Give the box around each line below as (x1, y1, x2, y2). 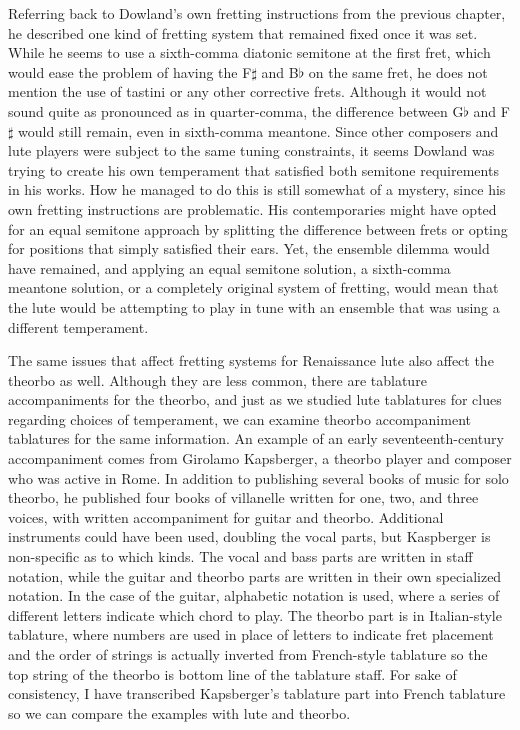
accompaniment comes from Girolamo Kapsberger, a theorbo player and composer (8, 448, 512, 469)
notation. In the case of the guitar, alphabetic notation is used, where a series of (8, 585, 500, 606)
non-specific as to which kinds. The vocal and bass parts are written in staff (8, 546, 473, 567)
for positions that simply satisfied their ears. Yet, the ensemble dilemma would (8, 238, 490, 259)
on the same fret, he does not (308, 61, 488, 82)
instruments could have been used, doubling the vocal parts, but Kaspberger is (8, 526, 491, 547)
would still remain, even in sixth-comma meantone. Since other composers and (18, 120, 499, 141)
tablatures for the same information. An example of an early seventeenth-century (8, 428, 504, 449)
